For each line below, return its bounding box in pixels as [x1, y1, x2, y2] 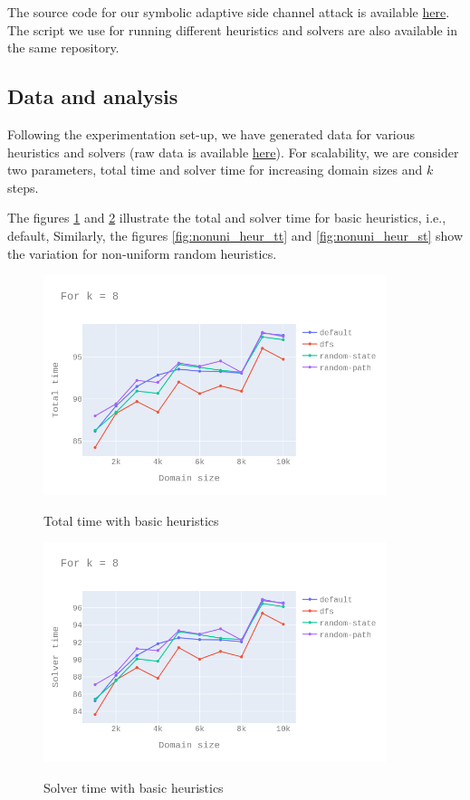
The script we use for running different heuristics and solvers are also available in [7, 20, 458, 39]
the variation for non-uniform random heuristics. [7, 243, 277, 262]
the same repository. [7, 38, 120, 57]
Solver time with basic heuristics [43, 777, 224, 796]
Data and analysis [7, 82, 178, 110]
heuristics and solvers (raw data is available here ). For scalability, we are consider [7, 142, 459, 161]
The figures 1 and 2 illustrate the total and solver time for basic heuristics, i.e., [7, 208, 446, 227]
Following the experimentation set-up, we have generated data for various [7, 124, 416, 143]
